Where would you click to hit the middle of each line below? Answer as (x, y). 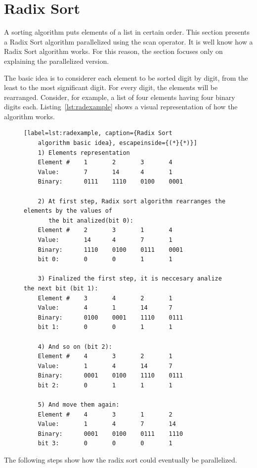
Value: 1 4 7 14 (107, 424)
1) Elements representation (84, 153)
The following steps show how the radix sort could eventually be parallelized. (121, 460)
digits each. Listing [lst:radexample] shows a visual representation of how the (121, 107)
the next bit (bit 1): (61, 288)
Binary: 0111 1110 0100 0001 (110, 182)
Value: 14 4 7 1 (105, 240)
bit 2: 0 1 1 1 (105, 385)
